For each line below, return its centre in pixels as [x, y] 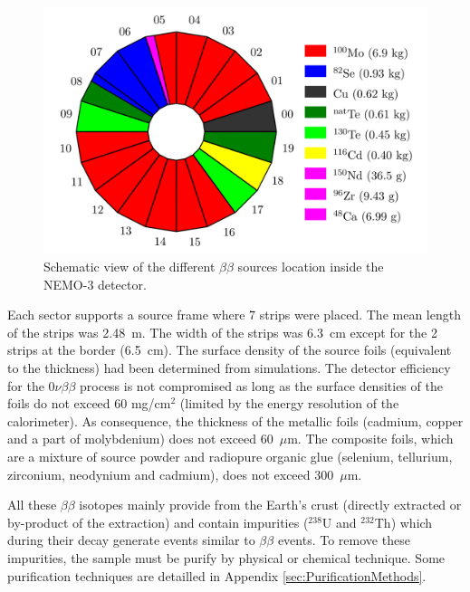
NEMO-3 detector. [95, 284]
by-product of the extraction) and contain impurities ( [158, 522]
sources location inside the [311, 267]
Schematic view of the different [129, 267]
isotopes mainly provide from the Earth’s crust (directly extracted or [270, 505]
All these [32, 505]
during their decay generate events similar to [131, 540]
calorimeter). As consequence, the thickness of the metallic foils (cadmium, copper [235, 420]
